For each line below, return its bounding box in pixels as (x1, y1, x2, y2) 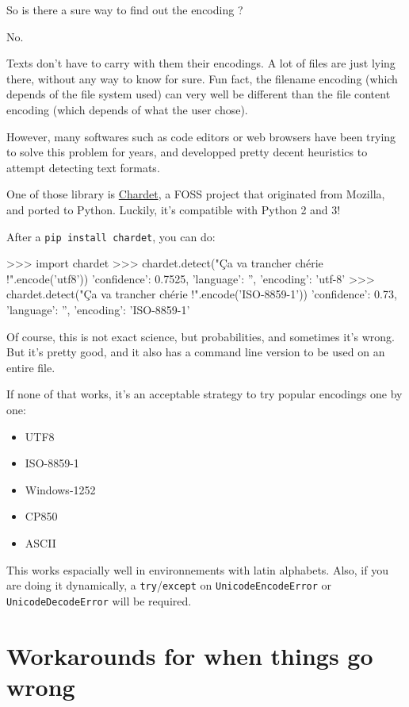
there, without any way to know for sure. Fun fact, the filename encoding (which (6, 70, 398, 86)
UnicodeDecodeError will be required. (6, 592, 192, 609)
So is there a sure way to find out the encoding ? (6, 2, 243, 17)
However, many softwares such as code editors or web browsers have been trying (6, 128, 396, 144)
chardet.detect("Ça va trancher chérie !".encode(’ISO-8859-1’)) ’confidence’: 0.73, (6, 286, 397, 302)
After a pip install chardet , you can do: (6, 228, 216, 244)
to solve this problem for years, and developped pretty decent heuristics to (6, 144, 368, 160)
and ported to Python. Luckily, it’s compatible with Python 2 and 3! (6, 201, 341, 217)
